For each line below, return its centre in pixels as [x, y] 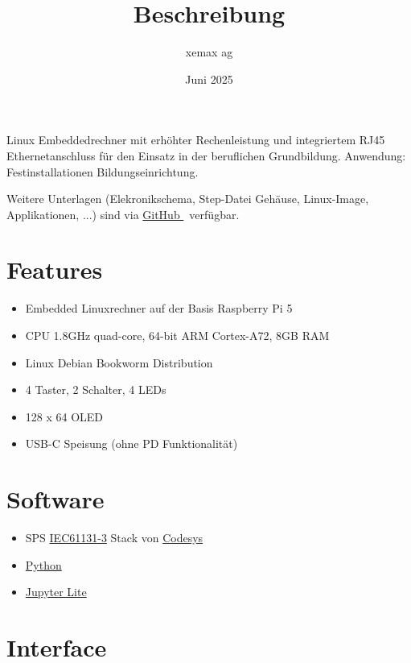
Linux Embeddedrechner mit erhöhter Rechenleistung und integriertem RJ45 [196, 140]
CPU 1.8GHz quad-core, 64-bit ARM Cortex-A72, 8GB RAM [177, 335]
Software [55, 499]
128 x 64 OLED [64, 416]
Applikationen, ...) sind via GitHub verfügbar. [123, 214]
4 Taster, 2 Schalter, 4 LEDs [96, 390]
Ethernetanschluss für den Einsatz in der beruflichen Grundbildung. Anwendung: [206, 155]
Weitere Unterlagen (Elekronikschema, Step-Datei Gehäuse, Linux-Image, [188, 199]
